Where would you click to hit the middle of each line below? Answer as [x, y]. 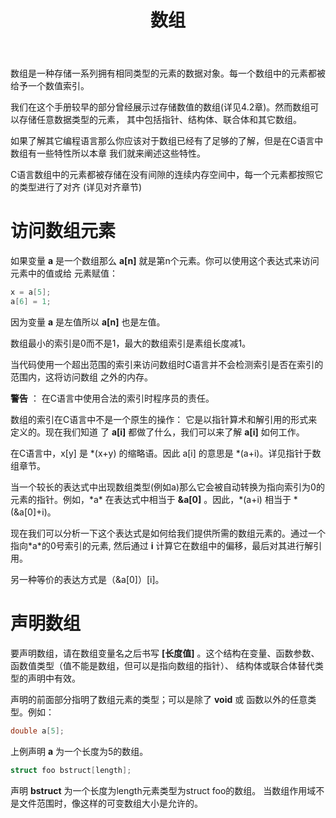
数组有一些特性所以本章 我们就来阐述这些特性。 [108, 153]
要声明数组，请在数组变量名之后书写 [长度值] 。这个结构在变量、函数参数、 [165, 653]
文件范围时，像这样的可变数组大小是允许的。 [110, 803]
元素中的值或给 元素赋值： [64, 273]
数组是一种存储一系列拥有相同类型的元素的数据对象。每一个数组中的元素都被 [168, 73]
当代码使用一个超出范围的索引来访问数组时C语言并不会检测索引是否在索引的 [167, 364]
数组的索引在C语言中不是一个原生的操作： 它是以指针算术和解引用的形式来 [164, 419]
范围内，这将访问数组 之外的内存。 [81, 377]
